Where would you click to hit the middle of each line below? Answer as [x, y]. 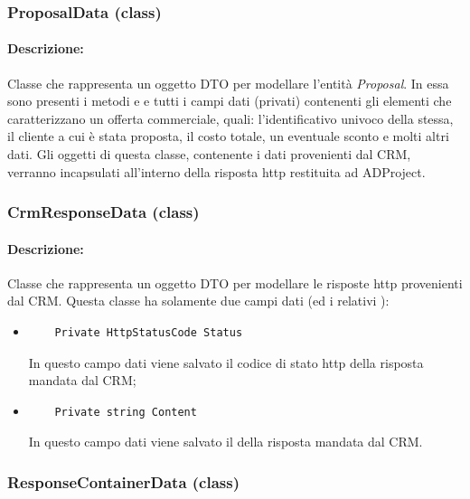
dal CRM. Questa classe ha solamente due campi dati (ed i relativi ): [198, 301]
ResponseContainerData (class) [123, 481]
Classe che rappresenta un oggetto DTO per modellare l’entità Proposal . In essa [228, 83]
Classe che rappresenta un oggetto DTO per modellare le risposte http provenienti [235, 282]
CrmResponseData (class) [103, 212]
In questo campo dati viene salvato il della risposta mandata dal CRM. [226, 442]
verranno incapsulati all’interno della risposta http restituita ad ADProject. [216, 171]
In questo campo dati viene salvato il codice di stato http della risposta [226, 362]
